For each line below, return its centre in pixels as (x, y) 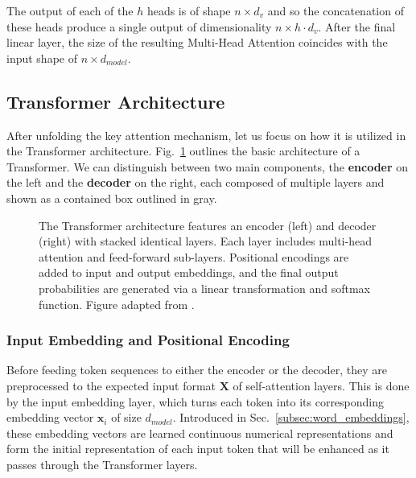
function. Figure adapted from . (117, 304)
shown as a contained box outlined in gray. (112, 198)
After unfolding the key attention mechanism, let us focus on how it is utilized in (206, 135)
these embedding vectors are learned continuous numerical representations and (200, 433)
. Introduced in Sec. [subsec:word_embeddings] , (291, 417)
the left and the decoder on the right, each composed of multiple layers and (196, 182)
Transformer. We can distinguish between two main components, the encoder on (208, 166)
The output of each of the (70, 10)
